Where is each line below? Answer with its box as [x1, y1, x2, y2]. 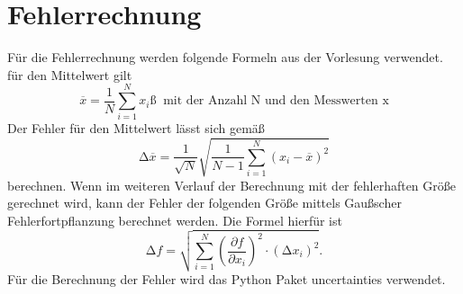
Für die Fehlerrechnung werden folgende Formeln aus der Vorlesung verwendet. [7, 48, 443, 67]
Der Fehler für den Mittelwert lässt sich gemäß [7, 119, 265, 138]
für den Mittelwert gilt [7, 65, 132, 84]
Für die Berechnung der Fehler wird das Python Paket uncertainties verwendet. [7, 269, 446, 288]
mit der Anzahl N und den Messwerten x [163, 94, 389, 108]
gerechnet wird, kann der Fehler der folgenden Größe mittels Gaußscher [7, 193, 402, 212]
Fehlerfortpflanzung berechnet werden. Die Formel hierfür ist [7, 210, 342, 229]
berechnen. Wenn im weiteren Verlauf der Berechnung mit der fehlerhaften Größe [7, 175, 457, 194]
